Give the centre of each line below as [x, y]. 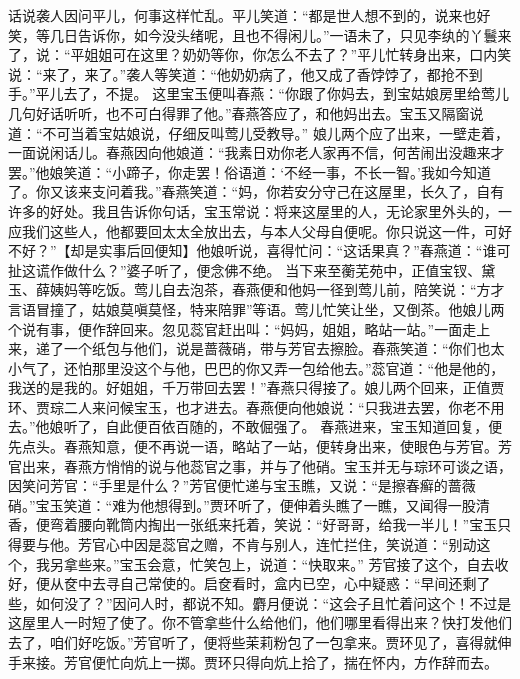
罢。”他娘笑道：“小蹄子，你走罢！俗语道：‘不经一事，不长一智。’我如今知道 [249, 171]
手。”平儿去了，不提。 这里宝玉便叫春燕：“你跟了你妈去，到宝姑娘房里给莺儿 [258, 93]
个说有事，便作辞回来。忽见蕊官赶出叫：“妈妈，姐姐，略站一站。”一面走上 [249, 328]
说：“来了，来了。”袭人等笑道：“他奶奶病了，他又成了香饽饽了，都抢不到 [245, 73]
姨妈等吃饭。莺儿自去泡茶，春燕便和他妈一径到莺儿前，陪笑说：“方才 [277, 289]
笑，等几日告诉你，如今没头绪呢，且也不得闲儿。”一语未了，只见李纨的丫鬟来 [260, 34]
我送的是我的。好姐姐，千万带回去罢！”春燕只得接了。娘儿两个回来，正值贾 [256, 387]
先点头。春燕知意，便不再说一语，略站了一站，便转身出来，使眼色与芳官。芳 [260, 446]
